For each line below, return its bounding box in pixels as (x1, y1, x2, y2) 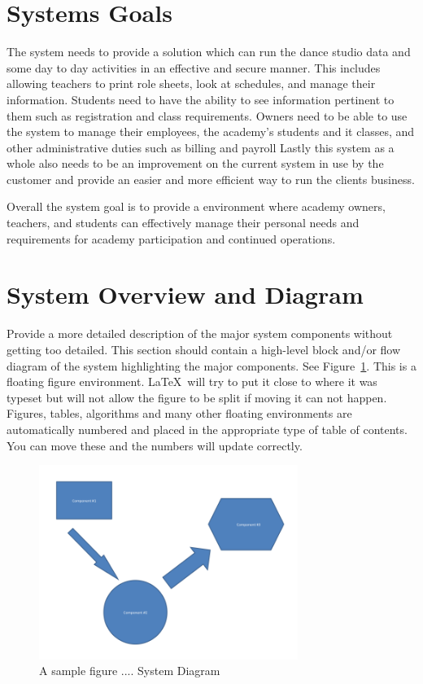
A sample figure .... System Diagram (39, 662, 220, 679)
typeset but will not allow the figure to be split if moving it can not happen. (7, 388, 387, 406)
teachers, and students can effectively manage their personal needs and (7, 214, 360, 231)
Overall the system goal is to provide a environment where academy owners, (7, 198, 386, 215)
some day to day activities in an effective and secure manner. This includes (7, 59, 381, 76)
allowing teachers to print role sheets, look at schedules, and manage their (7, 75, 376, 92)
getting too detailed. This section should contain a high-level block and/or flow (7, 340, 401, 357)
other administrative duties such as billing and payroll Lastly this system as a (7, 138, 395, 156)
